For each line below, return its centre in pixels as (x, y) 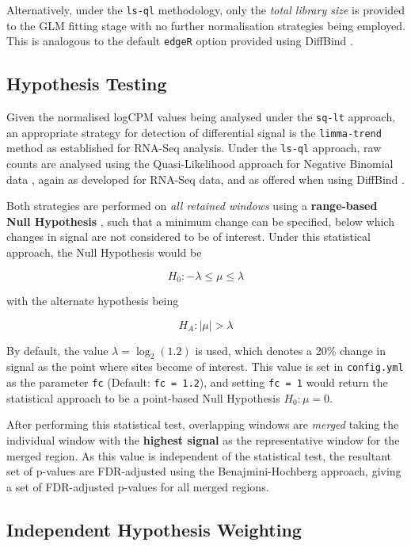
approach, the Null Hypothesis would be (104, 252)
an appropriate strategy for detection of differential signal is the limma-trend (194, 132)
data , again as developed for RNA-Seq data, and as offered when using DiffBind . (205, 179)
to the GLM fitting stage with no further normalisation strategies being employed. (206, 25)
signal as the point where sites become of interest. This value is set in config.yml (205, 367)
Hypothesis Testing (87, 84)
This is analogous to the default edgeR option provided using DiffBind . (180, 41)
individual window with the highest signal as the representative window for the (203, 439)
